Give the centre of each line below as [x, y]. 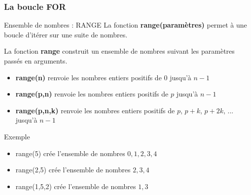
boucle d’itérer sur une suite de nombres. [66, 34]
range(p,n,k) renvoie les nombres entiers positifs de [95, 110]
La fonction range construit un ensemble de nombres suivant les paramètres [119, 51]
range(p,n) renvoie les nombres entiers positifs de [92, 94]
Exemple [17, 136]
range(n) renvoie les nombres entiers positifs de [89, 77]
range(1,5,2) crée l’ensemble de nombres [76, 186]
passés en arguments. [36, 61]
